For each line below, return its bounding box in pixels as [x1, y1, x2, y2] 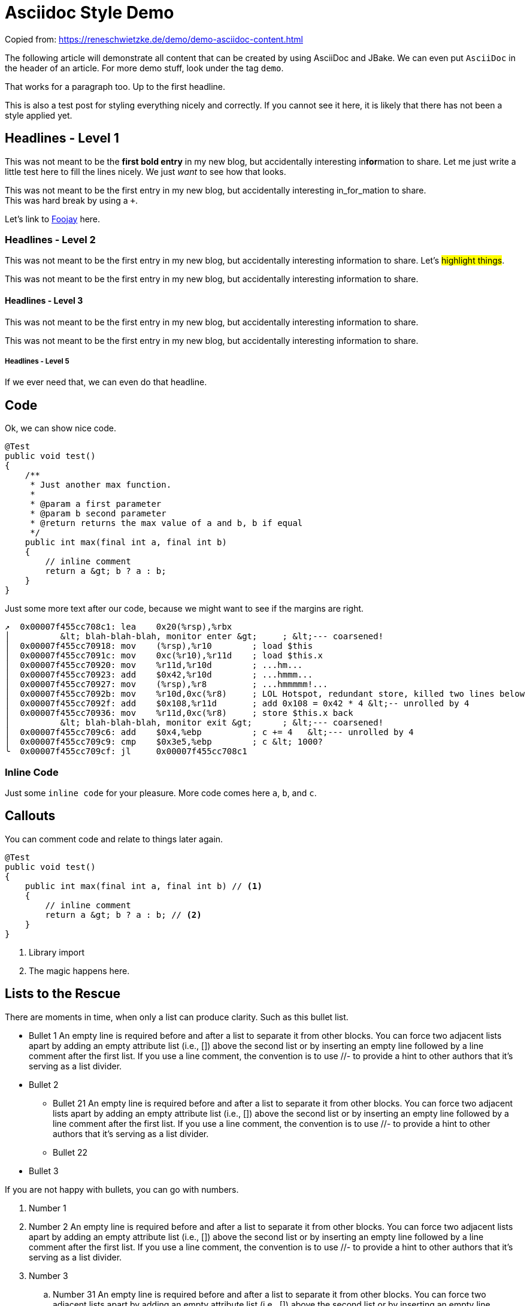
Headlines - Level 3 [5, 295, 83, 306]
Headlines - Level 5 [5, 356, 69, 365]
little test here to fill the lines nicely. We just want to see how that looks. [5, 166, 286, 177]
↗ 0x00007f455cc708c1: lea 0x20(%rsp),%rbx [5, 622, 232, 632]
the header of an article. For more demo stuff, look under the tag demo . [5, 62, 284, 73]
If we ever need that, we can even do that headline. [5, 377, 207, 388]
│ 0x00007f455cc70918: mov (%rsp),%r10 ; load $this [5, 641, 313, 651]
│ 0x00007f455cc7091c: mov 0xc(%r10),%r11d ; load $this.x [5, 651, 323, 661]
